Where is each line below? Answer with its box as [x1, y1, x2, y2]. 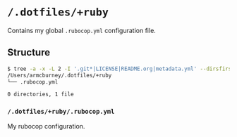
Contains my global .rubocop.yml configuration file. [7, 26, 157, 34]
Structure [7, 46, 51, 58]
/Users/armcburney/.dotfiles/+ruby [7, 72, 112, 79]
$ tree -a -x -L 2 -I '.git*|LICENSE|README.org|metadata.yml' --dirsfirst [7, 65, 235, 72]
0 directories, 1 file [7, 91, 74, 98]
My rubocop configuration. [7, 122, 85, 130]
